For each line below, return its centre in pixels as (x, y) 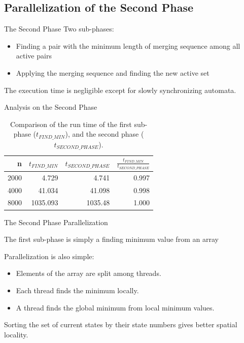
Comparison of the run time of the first (71, 124)
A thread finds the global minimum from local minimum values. (115, 307)
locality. (16, 334)
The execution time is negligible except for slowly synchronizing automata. (120, 90)
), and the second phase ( (104, 134)
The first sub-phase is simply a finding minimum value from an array (111, 239)
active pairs (34, 56)
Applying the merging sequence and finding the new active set (113, 72)
